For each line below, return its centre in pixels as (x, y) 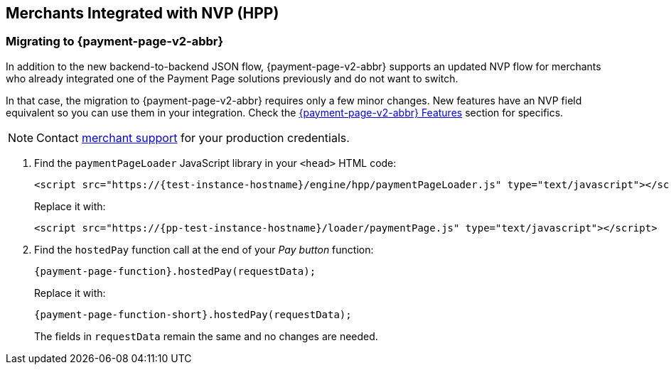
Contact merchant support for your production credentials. (193, 137)
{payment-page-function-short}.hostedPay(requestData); (193, 314)
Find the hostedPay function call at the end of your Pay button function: (204, 249)
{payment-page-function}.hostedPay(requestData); (175, 271)
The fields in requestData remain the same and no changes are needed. (206, 336)
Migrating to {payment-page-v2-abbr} (115, 42)
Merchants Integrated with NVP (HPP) (143, 13)
